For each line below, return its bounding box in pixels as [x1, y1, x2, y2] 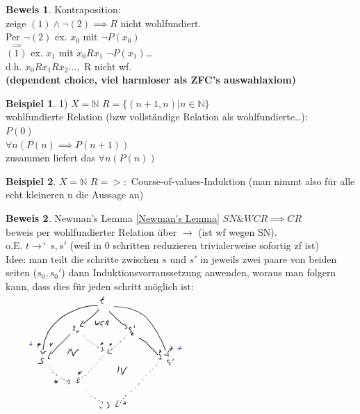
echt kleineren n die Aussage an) [6, 187, 144, 202]
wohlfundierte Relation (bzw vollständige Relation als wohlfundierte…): [6, 109, 308, 124]
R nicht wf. [84, 58, 132, 73]
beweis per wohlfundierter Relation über [6, 224, 177, 239]
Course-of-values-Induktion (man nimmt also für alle [131, 173, 355, 188]
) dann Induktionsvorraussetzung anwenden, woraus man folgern [61, 265, 336, 280]
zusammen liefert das [6, 150, 95, 165]
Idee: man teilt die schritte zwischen [6, 251, 159, 266]
